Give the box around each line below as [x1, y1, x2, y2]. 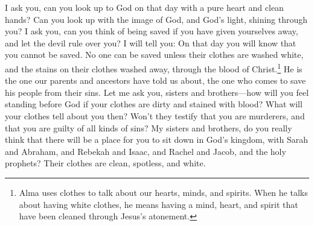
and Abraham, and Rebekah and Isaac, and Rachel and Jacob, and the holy [5, 145, 286, 157]
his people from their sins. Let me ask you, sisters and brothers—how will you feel [5, 86, 309, 98]
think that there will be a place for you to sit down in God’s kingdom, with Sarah [5, 133, 309, 146]
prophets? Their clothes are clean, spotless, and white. [5, 157, 206, 169]
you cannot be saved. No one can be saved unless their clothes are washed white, [5, 48, 304, 61]
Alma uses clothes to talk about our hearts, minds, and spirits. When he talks [19, 186, 308, 198]
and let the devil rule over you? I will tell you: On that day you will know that [5, 36, 296, 49]
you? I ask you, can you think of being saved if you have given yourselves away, [5, 25, 298, 37]
